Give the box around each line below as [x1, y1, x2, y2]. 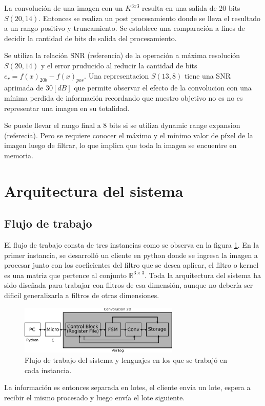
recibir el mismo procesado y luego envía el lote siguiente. [4, 392, 185, 402]
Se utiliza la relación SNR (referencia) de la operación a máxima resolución [4, 50, 240, 61]
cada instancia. [25, 364, 72, 375]
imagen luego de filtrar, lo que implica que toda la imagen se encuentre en [4, 140, 237, 151]
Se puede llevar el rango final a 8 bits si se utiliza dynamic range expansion [4, 120, 240, 131]
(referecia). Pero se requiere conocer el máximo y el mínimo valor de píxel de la [4, 130, 253, 140]
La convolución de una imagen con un [4, 3, 123, 13]
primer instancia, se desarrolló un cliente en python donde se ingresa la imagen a [4, 249, 258, 260]
